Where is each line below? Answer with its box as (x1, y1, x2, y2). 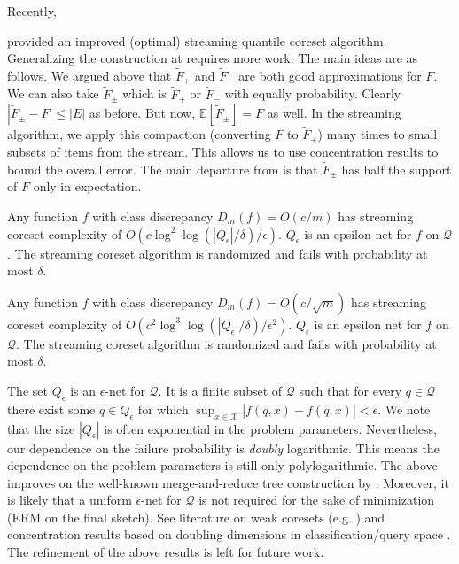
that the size (7, 419, 75, 437)
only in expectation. (33, 177, 142, 196)
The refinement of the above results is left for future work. (7, 543, 324, 561)
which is (122, 84, 167, 103)
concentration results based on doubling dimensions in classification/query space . (7, 525, 451, 544)
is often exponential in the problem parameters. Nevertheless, (104, 419, 437, 437)
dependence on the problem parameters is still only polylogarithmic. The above (7, 456, 438, 475)
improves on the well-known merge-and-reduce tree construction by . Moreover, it (7, 473, 449, 491)
